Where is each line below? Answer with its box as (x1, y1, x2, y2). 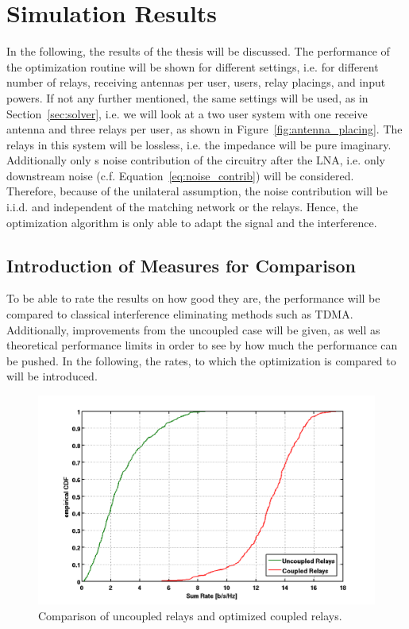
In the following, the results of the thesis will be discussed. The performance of (6, 43, 390, 60)
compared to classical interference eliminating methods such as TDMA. (6, 306, 353, 322)
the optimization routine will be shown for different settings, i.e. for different (6, 58, 379, 75)
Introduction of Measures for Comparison (6, 253, 356, 277)
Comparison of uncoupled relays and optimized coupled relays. (38, 607, 342, 623)
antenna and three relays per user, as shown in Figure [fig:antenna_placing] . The (6, 121, 403, 137)
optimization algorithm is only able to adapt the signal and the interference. (6, 214, 377, 230)
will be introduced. (6, 368, 98, 384)
